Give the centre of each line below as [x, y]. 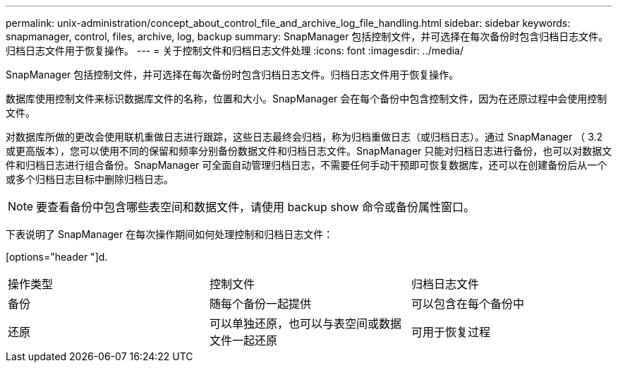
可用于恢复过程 [450, 332]
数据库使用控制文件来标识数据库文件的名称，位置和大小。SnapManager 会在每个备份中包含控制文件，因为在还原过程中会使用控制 [307, 99]
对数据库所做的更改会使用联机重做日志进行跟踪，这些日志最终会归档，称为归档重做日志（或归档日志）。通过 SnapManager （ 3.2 [304, 137]
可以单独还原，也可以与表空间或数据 [305, 324]
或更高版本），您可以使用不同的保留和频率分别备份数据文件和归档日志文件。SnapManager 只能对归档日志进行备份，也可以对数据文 [309, 151]
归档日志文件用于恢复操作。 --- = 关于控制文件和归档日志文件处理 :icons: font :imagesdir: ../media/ [235, 51]
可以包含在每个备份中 [467, 304]
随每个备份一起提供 [260, 304]
